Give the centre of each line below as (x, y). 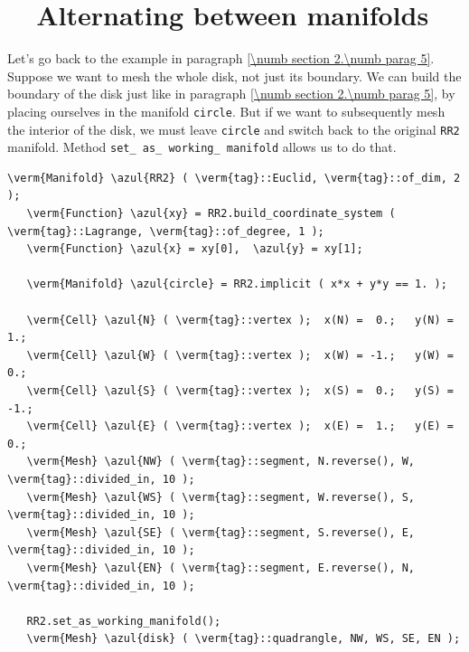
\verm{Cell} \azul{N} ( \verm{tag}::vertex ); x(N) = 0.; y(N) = (240, 320)
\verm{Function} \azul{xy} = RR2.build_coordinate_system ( (211, 214)
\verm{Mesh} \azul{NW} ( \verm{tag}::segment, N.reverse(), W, (221, 462)
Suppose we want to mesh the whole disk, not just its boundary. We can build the (234, 76)
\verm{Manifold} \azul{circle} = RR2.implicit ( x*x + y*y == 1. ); (237, 284)
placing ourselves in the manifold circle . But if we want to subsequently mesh (226, 111)
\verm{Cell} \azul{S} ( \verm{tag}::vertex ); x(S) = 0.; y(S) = (240, 391)
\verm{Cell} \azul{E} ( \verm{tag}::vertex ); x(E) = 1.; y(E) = (240, 426)
